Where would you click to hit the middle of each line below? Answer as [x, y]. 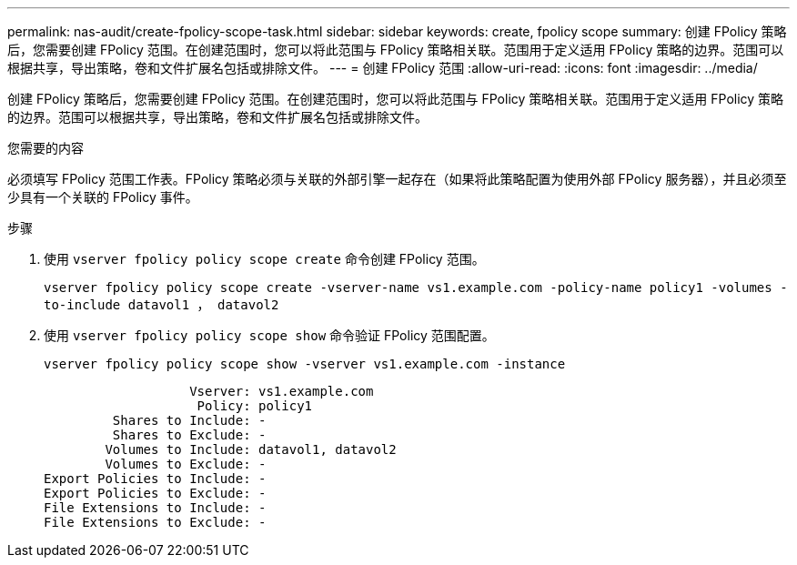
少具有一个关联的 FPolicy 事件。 [103, 197]
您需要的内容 [45, 148]
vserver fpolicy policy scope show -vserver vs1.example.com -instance [305, 364]
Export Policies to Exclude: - [155, 493]
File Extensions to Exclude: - [155, 522]
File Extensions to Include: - [155, 508]
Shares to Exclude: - [189, 435]
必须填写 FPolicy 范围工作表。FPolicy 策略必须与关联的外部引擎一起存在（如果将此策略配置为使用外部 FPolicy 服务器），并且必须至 [397, 179]
